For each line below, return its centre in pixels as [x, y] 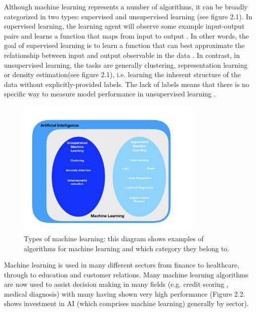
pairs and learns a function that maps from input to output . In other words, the [127, 35]
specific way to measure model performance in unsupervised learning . [110, 94]
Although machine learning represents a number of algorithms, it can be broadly [126, 6]
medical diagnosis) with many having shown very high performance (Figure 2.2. [125, 293]
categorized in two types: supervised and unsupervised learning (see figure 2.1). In [128, 16]
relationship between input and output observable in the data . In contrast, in [122, 55]
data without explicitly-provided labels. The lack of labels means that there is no [127, 84]
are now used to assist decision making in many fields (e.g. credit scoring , [116, 284]
